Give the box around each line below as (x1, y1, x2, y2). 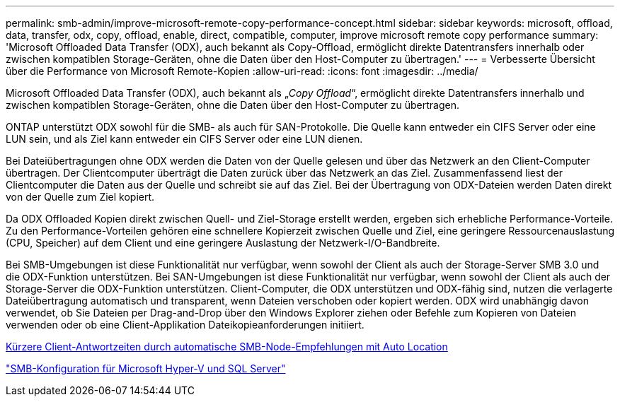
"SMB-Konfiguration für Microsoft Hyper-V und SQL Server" (6, 362, 286, 374)
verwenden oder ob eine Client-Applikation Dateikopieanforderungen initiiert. (6, 319, 364, 331)
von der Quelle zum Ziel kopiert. (6, 191, 155, 203)
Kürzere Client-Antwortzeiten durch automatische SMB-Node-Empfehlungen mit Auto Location (6, 341, 448, 353)
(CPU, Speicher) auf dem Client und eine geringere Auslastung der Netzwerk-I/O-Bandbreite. (6, 237, 440, 249)
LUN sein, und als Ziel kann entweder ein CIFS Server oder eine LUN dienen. (6, 133, 363, 145)
